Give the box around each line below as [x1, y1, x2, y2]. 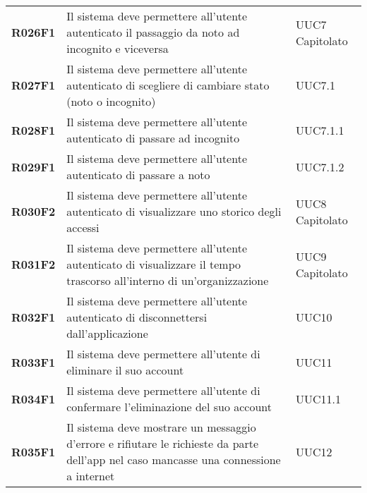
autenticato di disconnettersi [66, 309, 207, 325]
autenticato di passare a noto [66, 166, 210, 183]
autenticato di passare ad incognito [66, 130, 240, 146]
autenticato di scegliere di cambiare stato [66, 77, 270, 93]
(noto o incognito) [66, 93, 156, 109]
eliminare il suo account [66, 362, 184, 378]
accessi [66, 219, 100, 236]
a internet [66, 468, 115, 484]
